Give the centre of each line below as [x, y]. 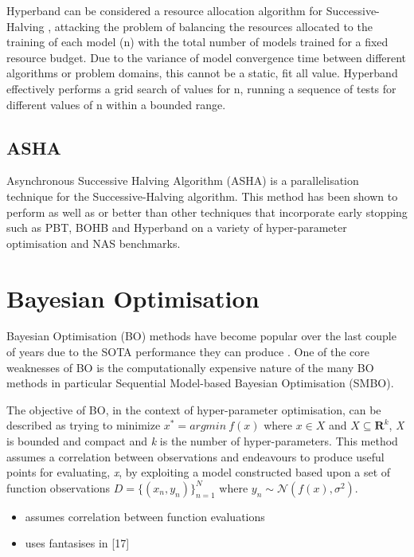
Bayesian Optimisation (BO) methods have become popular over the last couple [201, 336]
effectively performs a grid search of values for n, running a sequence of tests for [201, 88]
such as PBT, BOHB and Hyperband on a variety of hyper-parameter [177, 228]
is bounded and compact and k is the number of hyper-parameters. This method [202, 441]
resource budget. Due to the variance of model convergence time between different [207, 57]
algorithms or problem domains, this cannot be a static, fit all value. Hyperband [202, 73]
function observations [59, 487]
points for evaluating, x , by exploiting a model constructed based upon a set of [199, 472]
